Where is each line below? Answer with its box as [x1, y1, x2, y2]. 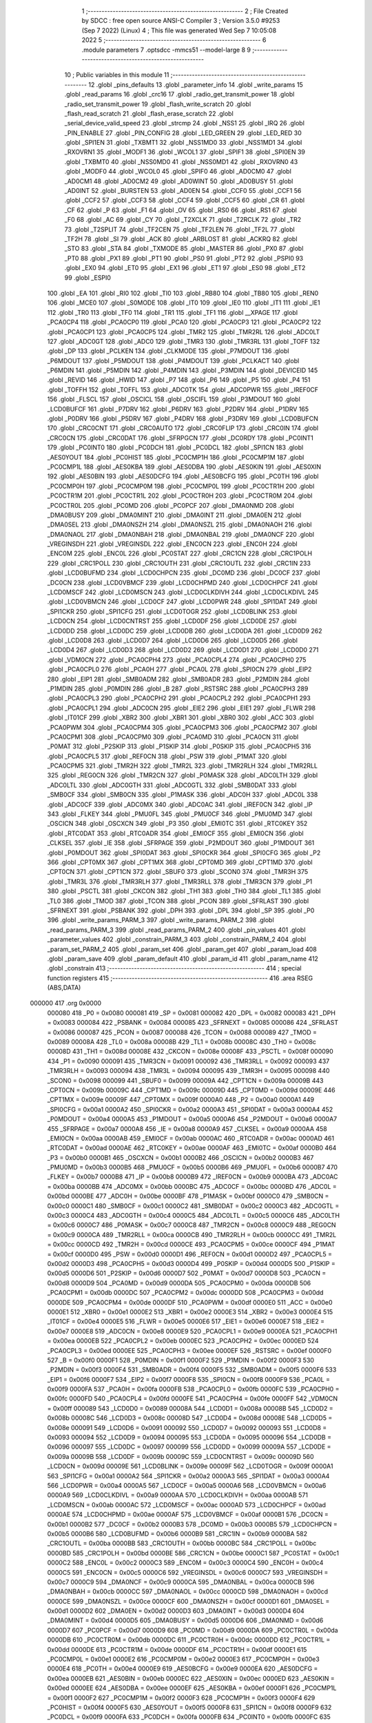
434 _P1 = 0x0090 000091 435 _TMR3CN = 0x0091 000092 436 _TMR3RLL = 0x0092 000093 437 [47, 1057, 330, 1065]
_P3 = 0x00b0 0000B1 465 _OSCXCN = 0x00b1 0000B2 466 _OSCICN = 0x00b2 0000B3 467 [47, 1153, 314, 1161]
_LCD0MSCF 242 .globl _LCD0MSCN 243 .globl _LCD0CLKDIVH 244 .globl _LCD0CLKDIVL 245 [47, 588, 319, 596]
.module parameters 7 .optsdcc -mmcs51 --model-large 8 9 [81, 45, 251, 54]
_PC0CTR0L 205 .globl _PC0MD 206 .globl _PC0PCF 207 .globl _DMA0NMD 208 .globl [47, 501, 294, 509]
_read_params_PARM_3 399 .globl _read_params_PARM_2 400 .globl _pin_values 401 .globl [47, 926, 306, 934]
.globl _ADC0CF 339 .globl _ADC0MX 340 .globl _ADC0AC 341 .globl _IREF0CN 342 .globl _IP [47, 800, 313, 808]
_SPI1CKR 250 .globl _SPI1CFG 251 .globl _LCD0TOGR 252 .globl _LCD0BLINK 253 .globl [47, 607, 298, 615]
